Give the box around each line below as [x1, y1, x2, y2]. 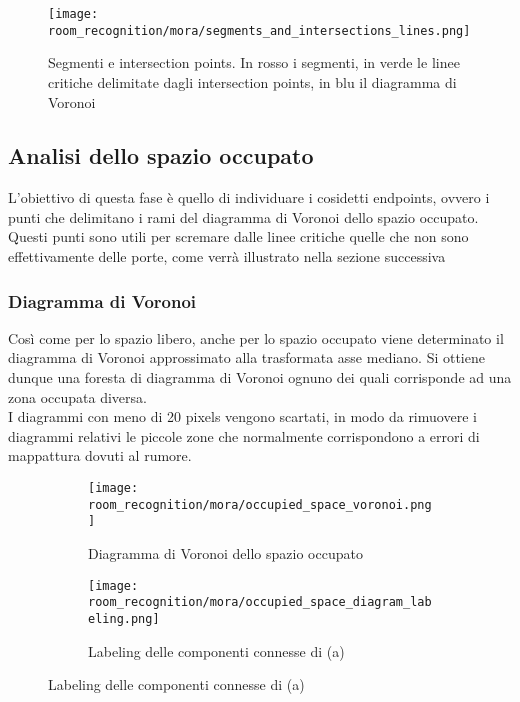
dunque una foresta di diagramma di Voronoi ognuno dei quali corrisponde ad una [8, 367, 512, 388]
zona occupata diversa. [8, 386, 147, 407]
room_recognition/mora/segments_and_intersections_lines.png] [48, 23, 471, 38]
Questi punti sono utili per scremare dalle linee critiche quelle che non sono [8, 226, 469, 247]
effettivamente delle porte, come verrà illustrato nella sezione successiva [8, 246, 446, 267]
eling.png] [88, 611, 160, 626]
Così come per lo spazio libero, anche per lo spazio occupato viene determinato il [8, 327, 504, 348]
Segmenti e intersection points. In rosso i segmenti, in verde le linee [48, 52, 460, 73]
